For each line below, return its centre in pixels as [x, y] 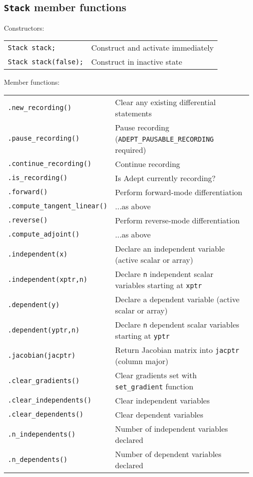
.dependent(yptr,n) [44, 330]
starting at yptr [142, 335]
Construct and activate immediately [153, 48]
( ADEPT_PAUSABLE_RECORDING [164, 138]
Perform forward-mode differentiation [179, 192]
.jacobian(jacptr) [42, 355]
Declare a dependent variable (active [177, 299]
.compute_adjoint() [44, 234]
